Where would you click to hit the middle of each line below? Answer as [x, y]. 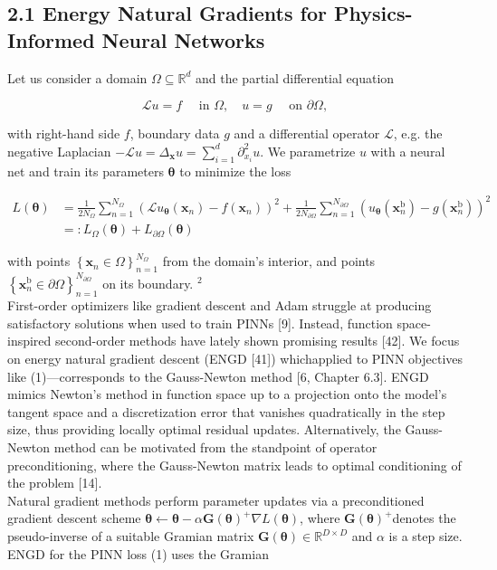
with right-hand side [64, 133]
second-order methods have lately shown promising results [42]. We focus [258, 341]
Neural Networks [183, 39]
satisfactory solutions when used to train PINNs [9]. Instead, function [200, 323]
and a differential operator [307, 133]
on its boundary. [148, 283]
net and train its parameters [86, 171]
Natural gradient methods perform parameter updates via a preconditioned [216, 500]
